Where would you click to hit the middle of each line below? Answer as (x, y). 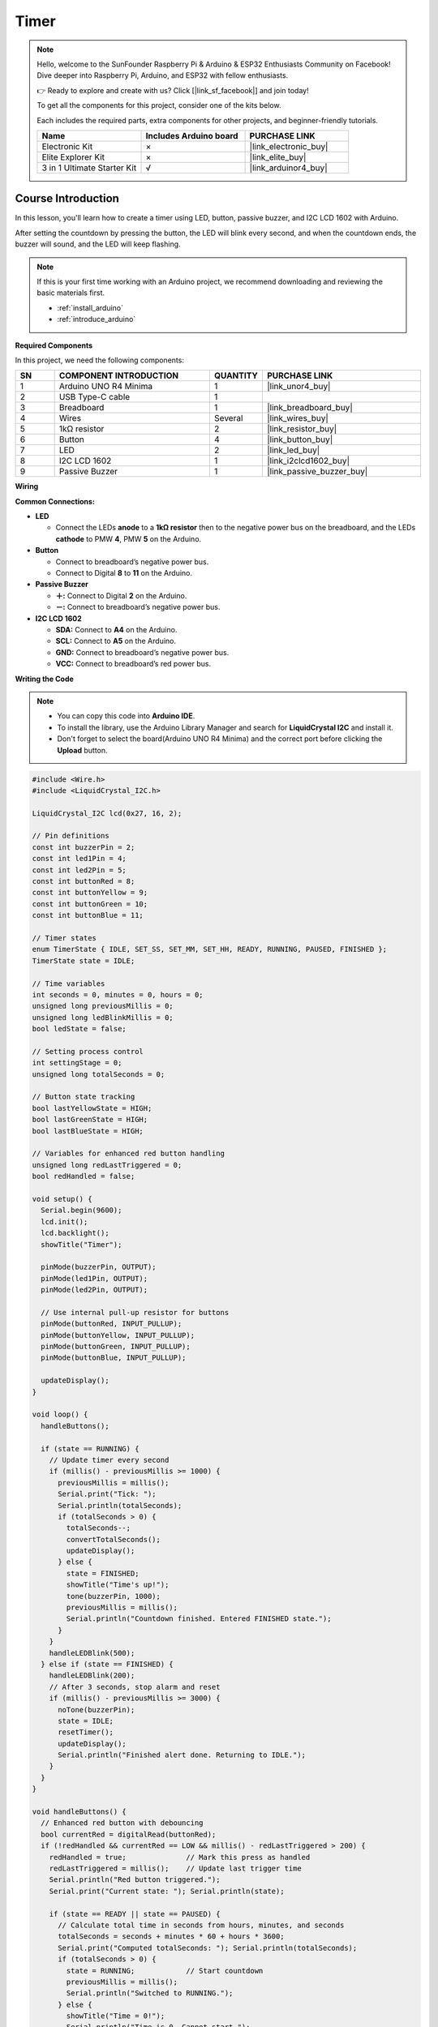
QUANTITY (236, 375)
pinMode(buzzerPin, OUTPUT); (99, 1267)
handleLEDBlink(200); (92, 1676)
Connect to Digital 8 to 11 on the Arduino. (124, 573)
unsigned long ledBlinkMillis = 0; (103, 1017)
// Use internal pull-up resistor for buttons (135, 1312)
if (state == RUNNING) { (90, 1448)
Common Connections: (55, 501)
